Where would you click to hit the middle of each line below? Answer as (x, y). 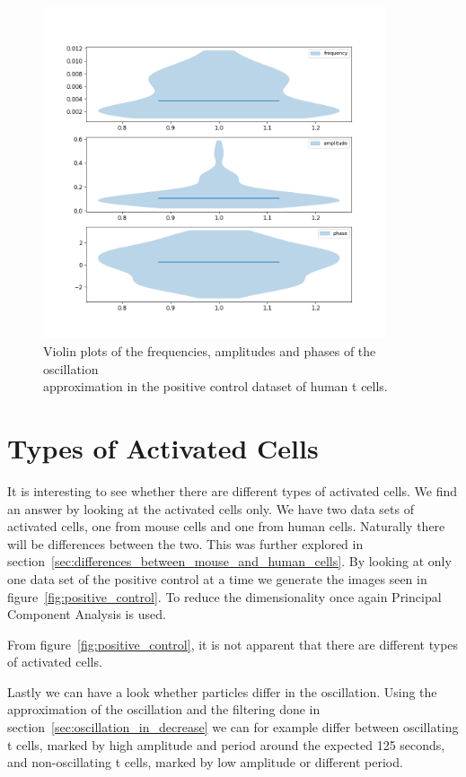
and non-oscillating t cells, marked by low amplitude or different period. (205, 762)
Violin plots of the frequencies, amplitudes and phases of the (210, 351)
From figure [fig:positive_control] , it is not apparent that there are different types (233, 644)
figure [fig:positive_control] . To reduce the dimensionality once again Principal (224, 596)
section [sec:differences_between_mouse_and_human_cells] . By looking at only (229, 561)
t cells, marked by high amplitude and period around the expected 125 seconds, (226, 744)
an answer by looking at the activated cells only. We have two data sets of (211, 508)
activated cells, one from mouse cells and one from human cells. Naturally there (226, 526)
